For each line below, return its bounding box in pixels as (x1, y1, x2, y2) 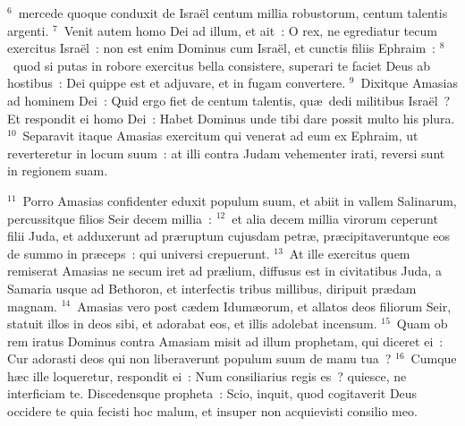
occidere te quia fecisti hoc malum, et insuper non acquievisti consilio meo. (7, 402, 418, 421)
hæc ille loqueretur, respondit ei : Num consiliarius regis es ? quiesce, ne (7, 366, 407, 385)
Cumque (410, 349, 457, 368)
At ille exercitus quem (289, 243, 410, 262)
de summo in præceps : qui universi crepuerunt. (7, 243, 270, 262)
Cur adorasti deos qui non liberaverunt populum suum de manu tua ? (7, 349, 392, 368)
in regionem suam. (7, 161, 108, 180)
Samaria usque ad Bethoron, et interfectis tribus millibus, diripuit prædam (7, 278, 417, 297)
